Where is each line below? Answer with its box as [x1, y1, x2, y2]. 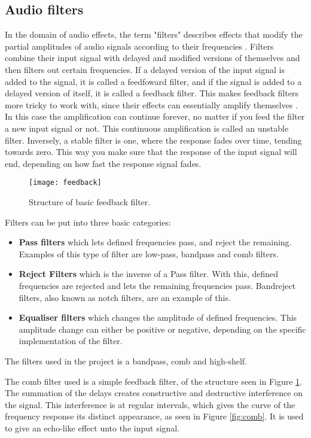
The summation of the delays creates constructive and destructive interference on [5, 387, 303, 399]
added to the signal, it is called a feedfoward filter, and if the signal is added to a [5, 75, 302, 87]
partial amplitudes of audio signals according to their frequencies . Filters [5, 39, 274, 52]
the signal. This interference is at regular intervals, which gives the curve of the [5, 398, 295, 410]
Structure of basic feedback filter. [29, 195, 151, 208]
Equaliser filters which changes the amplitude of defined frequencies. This [19, 311, 297, 324]
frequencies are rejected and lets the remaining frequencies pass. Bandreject [19, 279, 296, 291]
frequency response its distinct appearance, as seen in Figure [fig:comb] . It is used [5, 410, 304, 422]
